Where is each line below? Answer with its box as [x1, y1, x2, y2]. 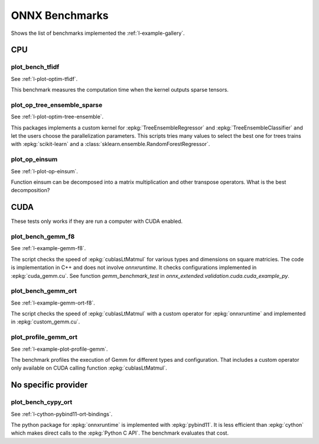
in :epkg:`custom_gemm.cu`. [11, 318, 80, 325]
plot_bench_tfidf [11, 63, 60, 71]
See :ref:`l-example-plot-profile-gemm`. [11, 345, 108, 352]
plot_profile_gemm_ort [11, 333, 78, 341]
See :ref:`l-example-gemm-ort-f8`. [11, 299, 95, 306]
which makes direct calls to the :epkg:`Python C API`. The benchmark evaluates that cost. [11, 429, 229, 437]
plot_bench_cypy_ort [11, 398, 73, 406]
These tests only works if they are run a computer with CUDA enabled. [11, 218, 183, 225]
